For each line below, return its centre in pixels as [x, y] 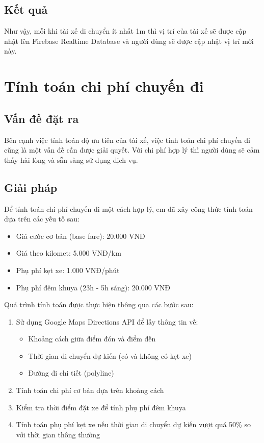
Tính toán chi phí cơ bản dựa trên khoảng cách [90, 390]
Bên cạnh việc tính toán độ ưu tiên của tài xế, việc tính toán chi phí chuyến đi [127, 140]
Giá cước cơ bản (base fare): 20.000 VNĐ [81, 236]
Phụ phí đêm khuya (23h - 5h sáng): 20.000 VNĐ [93, 287]
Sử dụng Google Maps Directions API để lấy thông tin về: [107, 321]
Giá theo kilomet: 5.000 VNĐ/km [69, 253]
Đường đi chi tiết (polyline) [71, 373]
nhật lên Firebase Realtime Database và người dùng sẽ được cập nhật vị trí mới [129, 41]
